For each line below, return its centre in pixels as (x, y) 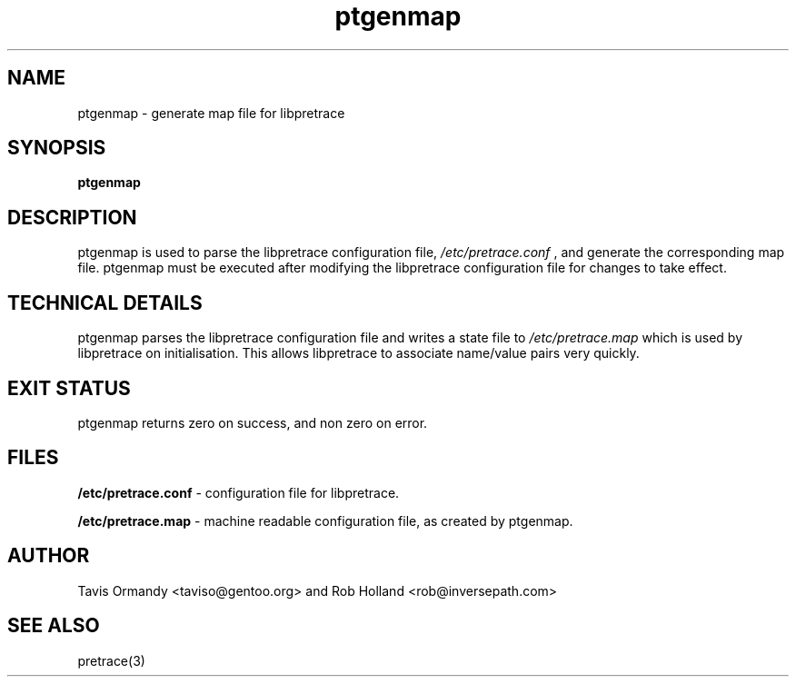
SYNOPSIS (57, 148)
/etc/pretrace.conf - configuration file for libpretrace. (239, 492)
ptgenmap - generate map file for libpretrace (211, 113)
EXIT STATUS (69, 388)
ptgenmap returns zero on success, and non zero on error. (253, 422)
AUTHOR (49, 556)
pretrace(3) (111, 660)
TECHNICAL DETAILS (105, 302)
